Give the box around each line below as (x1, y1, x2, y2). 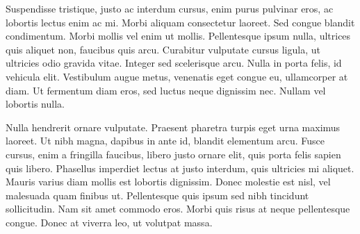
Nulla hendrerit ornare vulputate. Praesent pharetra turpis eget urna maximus (6, 119, 341, 134)
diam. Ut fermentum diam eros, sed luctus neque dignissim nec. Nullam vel (6, 83, 326, 97)
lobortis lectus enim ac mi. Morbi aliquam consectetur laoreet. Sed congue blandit (6, 15, 355, 29)
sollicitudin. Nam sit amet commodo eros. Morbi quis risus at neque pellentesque (6, 201, 350, 216)
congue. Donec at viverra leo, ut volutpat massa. (6, 215, 213, 229)
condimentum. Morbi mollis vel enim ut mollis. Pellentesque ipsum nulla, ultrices (6, 28, 351, 43)
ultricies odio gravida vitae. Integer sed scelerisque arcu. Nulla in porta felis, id (6, 56, 342, 70)
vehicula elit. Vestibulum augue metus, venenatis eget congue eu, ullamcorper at (6, 69, 348, 83)
